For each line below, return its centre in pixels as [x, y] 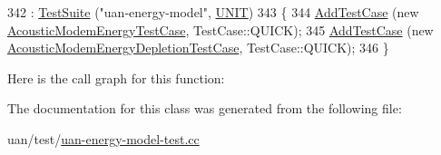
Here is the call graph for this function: [116, 77]
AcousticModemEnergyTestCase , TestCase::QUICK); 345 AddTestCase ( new [220, 29]
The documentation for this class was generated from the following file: [205, 108]
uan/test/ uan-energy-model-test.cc [103, 138]
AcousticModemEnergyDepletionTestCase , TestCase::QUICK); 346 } [198, 48]
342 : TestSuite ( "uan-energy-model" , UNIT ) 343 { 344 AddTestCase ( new [213, 12]
